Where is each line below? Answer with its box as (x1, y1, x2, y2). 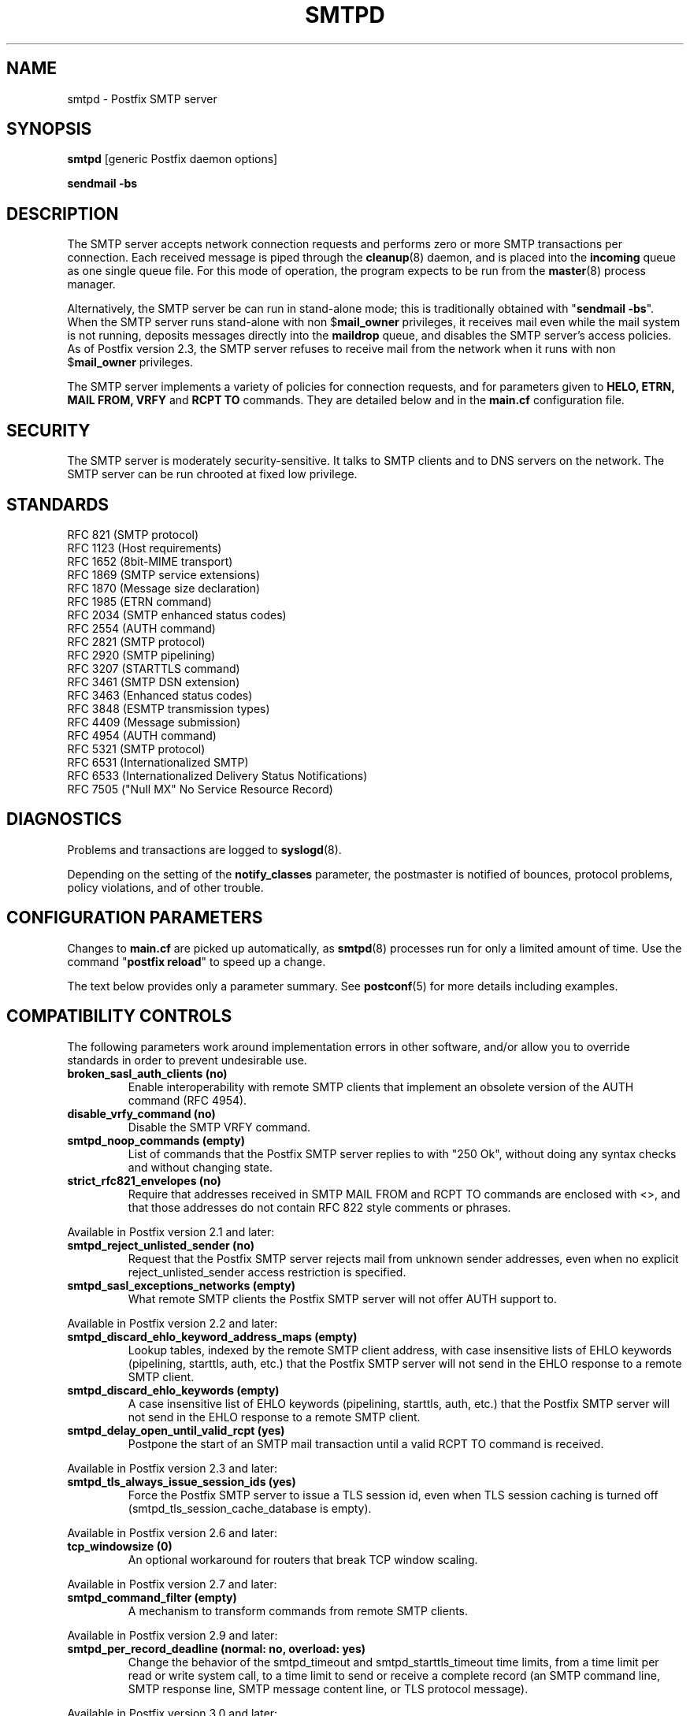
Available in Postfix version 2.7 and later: (67, 1577, 277, 1591)
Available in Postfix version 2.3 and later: (67, 1461, 278, 1475)
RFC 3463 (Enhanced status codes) (67, 688, 253, 702)
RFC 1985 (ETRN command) (67, 594, 212, 608)
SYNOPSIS (6, 119, 92, 139)
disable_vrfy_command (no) (67, 1106, 216, 1120)
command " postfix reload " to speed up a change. (67, 954, 326, 968)
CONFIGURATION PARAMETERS (6, 908, 263, 928)
